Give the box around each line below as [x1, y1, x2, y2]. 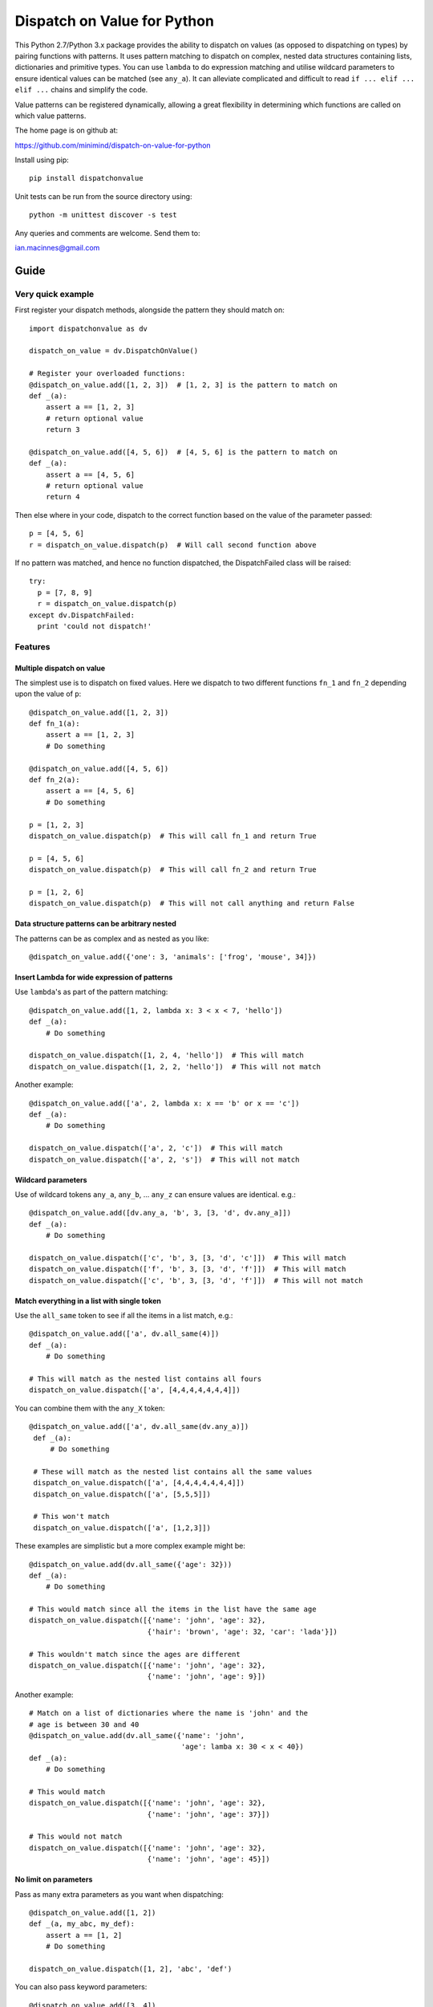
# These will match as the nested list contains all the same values [33, 1467, 313, 1476]
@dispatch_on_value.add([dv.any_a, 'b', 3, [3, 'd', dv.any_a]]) [29, 1208, 292, 1218]
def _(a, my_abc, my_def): [29, 1919, 136, 1928]
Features [14, 641, 51, 652]
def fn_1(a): [29, 719, 80, 728]
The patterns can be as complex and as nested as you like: [14, 934, 209, 943]
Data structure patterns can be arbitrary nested [14, 919, 176, 929]
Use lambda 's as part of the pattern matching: [14, 987, 168, 997]
